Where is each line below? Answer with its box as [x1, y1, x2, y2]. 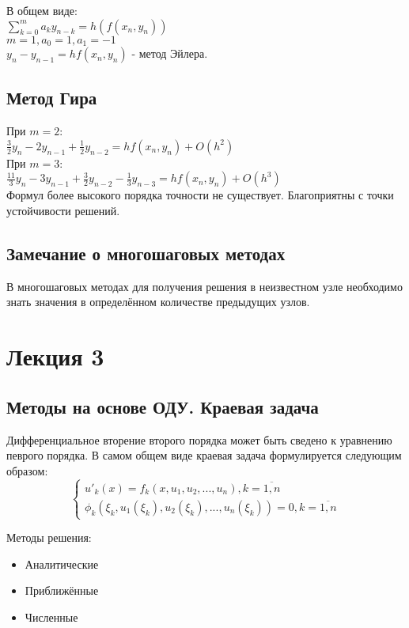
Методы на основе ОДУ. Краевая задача [6, 394, 319, 418]
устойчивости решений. [6, 202, 120, 219]
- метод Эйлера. [131, 45, 208, 62]
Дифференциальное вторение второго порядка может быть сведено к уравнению [6, 431, 392, 448]
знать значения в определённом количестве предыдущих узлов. [6, 293, 310, 310]
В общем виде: [6, 2, 78, 18]
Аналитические [25, 555, 99, 572]
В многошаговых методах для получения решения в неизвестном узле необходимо [6, 278, 403, 294]
